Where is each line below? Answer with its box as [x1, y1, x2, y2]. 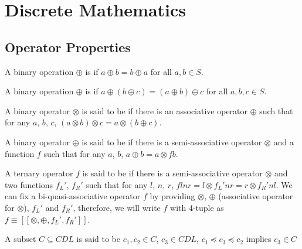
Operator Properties [5, 37, 131, 56]
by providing [150, 190, 195, 202]
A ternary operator [5, 167, 73, 179]
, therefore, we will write [73, 201, 161, 213]
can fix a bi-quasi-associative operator [5, 190, 141, 202]
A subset [5, 233, 36, 245]
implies [246, 233, 272, 245]
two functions [5, 178, 53, 190]
